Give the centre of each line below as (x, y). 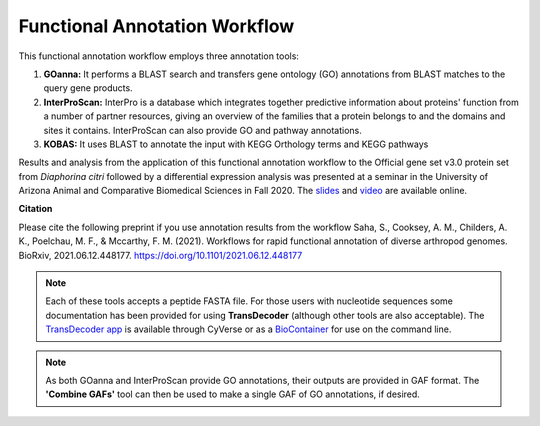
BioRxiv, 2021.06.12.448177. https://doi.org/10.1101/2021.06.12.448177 (160, 255)
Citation (35, 209)
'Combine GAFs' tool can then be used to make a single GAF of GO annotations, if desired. (232, 394)
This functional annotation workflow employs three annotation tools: (159, 56)
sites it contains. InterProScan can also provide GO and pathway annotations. (202, 130)
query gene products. (88, 88)
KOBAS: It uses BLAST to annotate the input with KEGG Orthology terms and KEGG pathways (236, 144)
